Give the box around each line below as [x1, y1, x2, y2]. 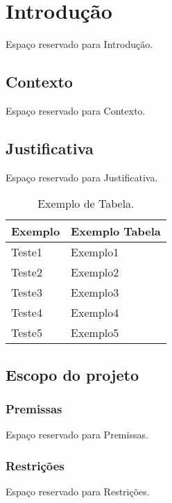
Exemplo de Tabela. [37, 195, 135, 212]
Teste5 [11, 324, 42, 341]
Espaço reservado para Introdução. [6, 37, 153, 51]
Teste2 [11, 264, 42, 281]
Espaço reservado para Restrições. [6, 484, 150, 499]
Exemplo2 [71, 264, 119, 281]
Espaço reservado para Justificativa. [6, 170, 158, 184]
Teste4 [11, 304, 42, 321]
